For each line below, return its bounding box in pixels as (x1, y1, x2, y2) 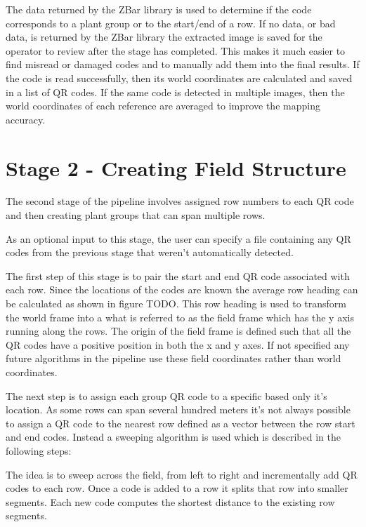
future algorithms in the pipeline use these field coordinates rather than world (6, 351, 341, 366)
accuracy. (6, 112, 46, 126)
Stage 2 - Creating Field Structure (6, 153, 346, 182)
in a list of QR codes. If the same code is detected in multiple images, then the (6, 84, 345, 99)
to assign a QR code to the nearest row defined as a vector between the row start (6, 415, 355, 430)
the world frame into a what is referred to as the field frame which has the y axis (6, 309, 354, 324)
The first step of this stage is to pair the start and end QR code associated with (6, 268, 350, 283)
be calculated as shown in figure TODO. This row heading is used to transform (6, 296, 346, 311)
